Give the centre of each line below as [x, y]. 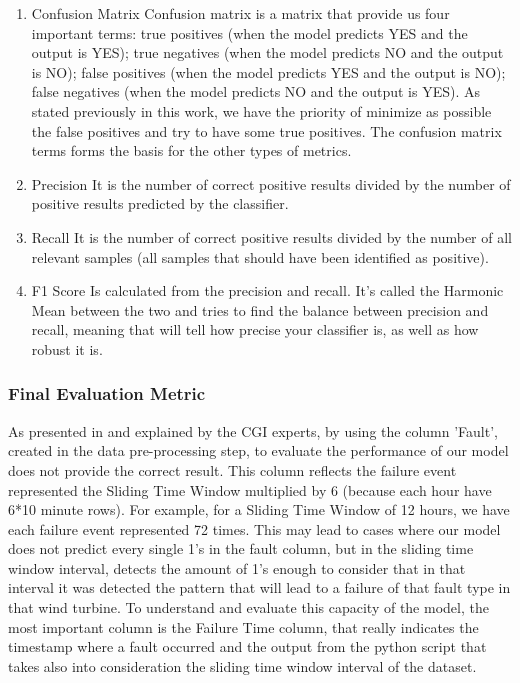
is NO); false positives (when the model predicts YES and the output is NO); [268, 71]
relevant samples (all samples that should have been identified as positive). [260, 256]
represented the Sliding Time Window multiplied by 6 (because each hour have [250, 489]
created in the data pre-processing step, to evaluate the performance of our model [258, 450]
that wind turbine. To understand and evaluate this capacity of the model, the [248, 607]
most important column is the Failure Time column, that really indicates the [243, 626]
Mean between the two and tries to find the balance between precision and [260, 309]
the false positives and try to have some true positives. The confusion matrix [266, 130]
